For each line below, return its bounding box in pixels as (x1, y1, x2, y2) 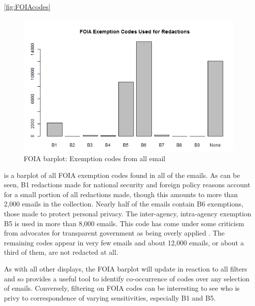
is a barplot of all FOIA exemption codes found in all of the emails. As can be (4, 170, 240, 180)
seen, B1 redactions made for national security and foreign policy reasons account (4, 179, 251, 190)
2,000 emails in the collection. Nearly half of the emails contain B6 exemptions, (4, 199, 244, 209)
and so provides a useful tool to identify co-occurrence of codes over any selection (4, 273, 250, 283)
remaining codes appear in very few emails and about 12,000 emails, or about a (4, 237, 244, 247)
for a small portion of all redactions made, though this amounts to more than (4, 189, 238, 199)
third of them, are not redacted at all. (4, 247, 118, 257)
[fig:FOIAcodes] (4, 1, 51, 11)
